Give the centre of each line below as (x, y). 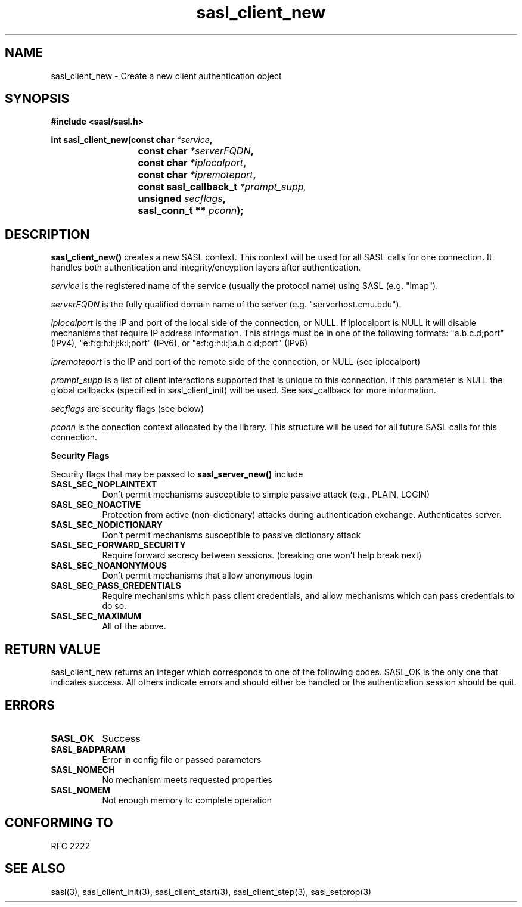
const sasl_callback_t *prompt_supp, (222, 187)
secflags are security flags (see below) (128, 409)
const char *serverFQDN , (196, 151)
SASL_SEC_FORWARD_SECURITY (118, 545)
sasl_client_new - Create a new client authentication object (166, 76)
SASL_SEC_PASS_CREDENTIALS (116, 586)
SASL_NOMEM (80, 790)
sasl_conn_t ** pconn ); (191, 211)
